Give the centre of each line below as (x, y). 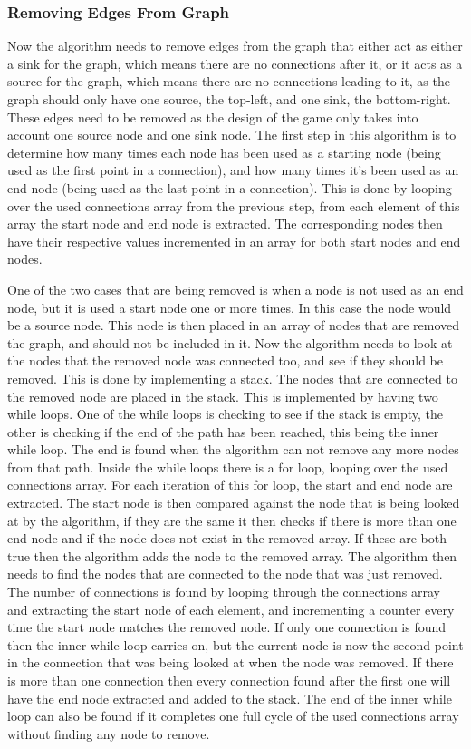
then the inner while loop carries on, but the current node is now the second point (235, 644)
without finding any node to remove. (109, 733)
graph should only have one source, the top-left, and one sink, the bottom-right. (229, 99)
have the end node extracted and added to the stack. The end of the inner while (230, 698)
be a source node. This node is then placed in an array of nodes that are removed (234, 325)
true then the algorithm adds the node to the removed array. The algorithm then (232, 555)
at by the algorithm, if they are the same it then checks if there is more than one (232, 520)
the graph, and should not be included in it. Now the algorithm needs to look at (230, 342)
